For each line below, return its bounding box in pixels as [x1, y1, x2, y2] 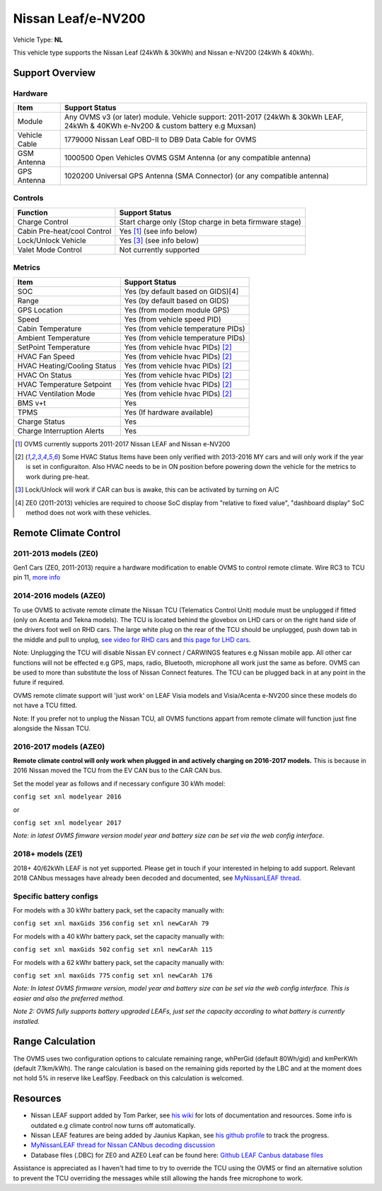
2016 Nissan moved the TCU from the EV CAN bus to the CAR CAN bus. [13, 766, 223, 775]
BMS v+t [17, 397, 46, 407]
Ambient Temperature [17, 333, 91, 343]
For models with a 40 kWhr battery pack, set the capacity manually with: [13, 932, 225, 940]
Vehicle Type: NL [13, 35, 63, 44]
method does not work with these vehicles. [25, 508, 151, 517]
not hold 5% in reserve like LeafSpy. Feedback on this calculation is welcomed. [13, 1074, 244, 1083]
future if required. [13, 678, 65, 687]
